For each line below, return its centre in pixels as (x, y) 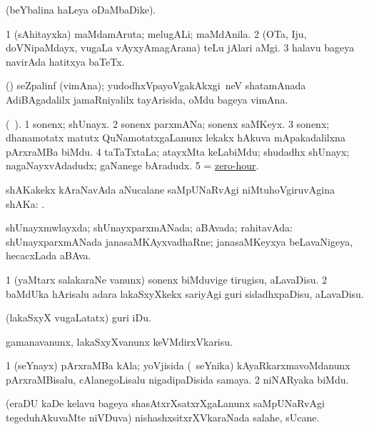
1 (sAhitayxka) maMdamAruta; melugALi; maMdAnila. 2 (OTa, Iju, (156, 33)
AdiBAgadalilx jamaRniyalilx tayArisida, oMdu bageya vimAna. (147, 99)
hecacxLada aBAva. (49, 255)
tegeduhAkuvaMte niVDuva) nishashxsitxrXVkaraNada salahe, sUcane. (163, 417)
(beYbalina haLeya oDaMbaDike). (81, 9)
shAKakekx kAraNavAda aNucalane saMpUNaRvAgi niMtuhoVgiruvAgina (170, 189)
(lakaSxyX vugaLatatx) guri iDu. (79, 317)
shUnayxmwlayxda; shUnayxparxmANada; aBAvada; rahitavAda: (149, 227)
